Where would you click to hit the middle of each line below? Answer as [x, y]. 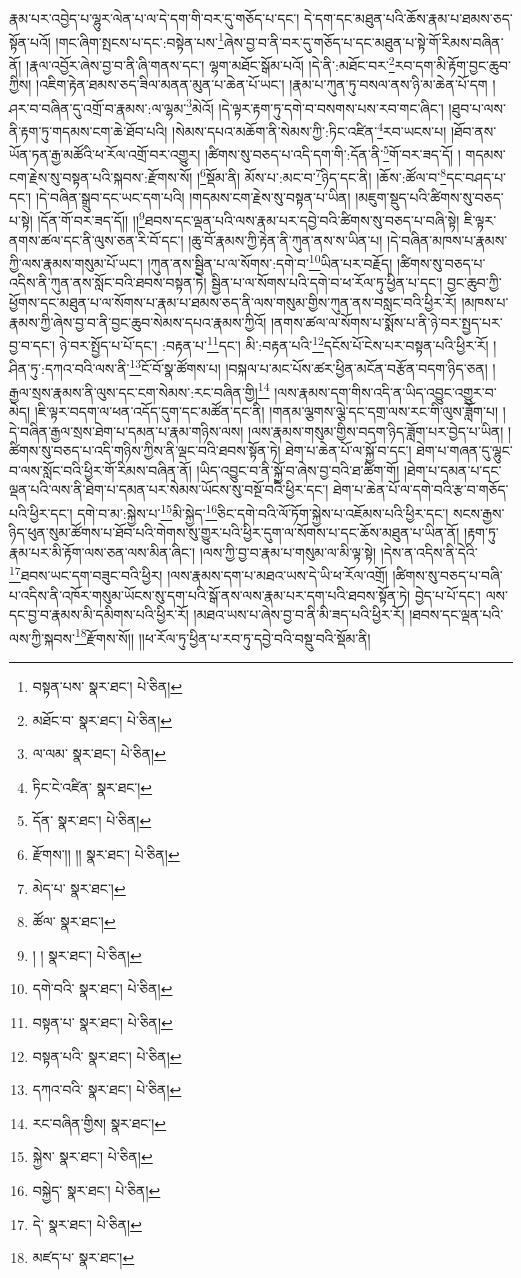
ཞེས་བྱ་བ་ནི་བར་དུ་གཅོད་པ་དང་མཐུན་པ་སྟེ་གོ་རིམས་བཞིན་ [363, 41]
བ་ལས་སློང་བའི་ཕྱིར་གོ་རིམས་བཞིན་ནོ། [100, 469]
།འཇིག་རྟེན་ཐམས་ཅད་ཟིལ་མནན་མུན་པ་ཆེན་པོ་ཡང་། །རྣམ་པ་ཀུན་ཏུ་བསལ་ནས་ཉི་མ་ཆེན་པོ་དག [262, 84]
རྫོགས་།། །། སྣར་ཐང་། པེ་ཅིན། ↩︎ [106, 853]
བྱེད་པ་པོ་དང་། [447, 594]
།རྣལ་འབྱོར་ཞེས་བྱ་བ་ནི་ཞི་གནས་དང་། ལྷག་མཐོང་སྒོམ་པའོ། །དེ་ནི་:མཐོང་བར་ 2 [210, 63]
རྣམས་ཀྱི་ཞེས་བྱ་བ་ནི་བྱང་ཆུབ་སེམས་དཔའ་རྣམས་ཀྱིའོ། [138, 321]
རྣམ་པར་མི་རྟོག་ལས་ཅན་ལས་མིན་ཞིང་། [102, 551]
